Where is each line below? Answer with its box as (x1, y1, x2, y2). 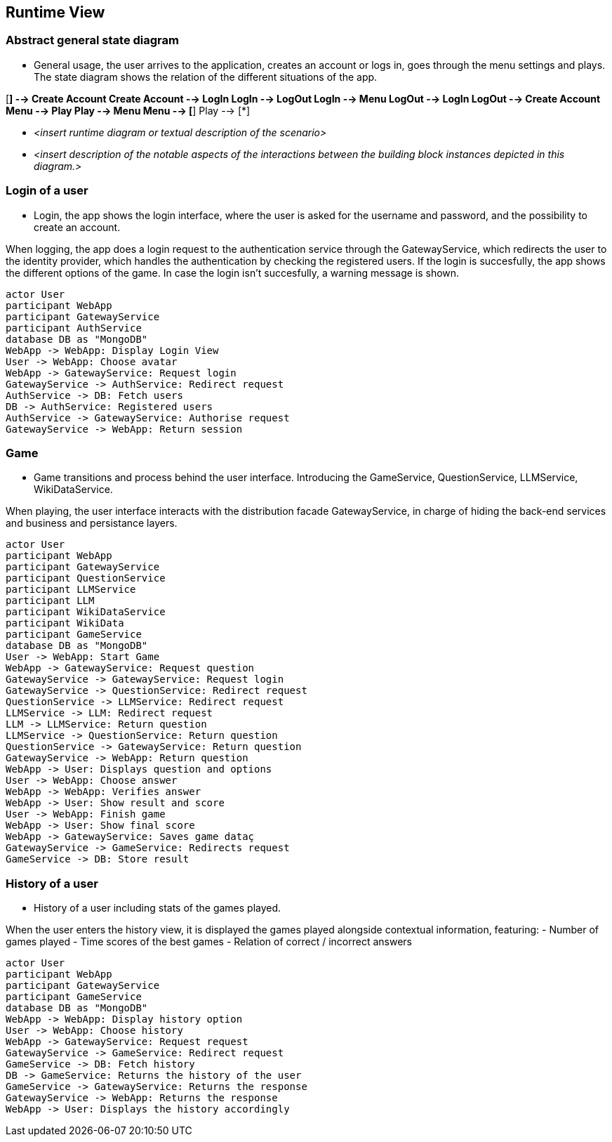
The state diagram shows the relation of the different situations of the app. (34, 70, 378, 83)
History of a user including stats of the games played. (34, 902, 281, 914)
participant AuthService (6, 322, 142, 334)
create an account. (34, 221, 121, 233)
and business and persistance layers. (6, 517, 178, 530)
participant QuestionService (6, 572, 166, 584)
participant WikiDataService (6, 606, 166, 618)
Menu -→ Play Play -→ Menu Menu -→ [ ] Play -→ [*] (6, 104, 251, 117)
